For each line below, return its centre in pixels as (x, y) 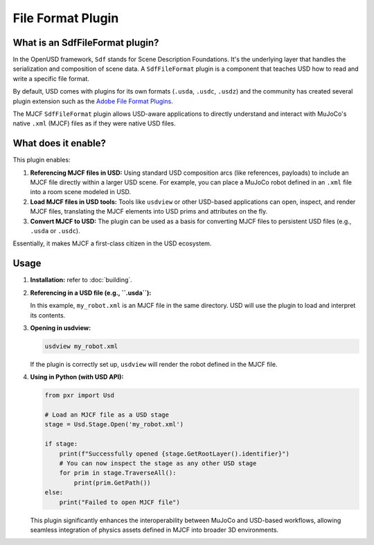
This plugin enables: (42, 160)
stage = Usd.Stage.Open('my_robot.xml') (114, 424)
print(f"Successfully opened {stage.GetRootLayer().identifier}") (175, 453)
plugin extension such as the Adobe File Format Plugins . (93, 101)
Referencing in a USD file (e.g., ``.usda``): (91, 293)
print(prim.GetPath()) (113, 483)
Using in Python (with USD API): (77, 377)
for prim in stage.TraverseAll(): (118, 473)
